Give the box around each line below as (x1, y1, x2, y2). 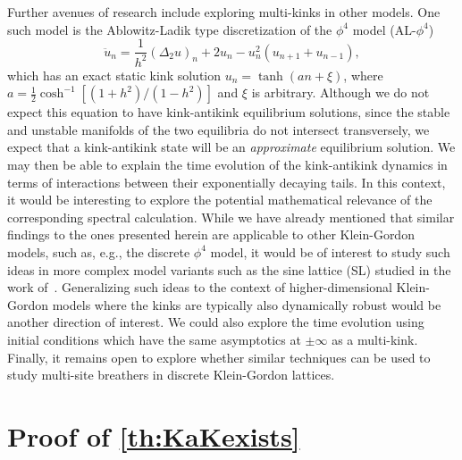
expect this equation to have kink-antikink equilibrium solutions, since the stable (7, 103, 450, 121)
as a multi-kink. (332, 330, 418, 348)
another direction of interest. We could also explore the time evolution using (7, 313, 424, 331)
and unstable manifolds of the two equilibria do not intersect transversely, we (7, 120, 430, 138)
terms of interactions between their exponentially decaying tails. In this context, (7, 172, 446, 191)
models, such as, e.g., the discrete (7, 242, 190, 261)
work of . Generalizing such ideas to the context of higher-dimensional (7, 278, 392, 297)
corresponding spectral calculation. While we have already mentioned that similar (7, 207, 455, 226)
